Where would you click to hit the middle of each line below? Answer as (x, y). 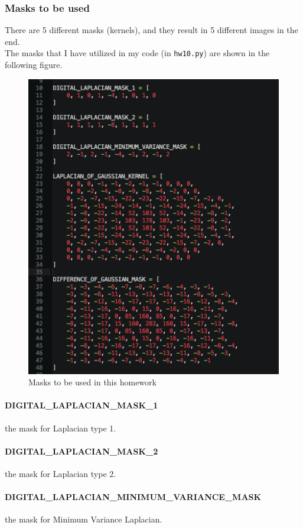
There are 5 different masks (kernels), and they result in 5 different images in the (151, 30)
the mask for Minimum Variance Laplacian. (84, 519)
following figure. (34, 65)
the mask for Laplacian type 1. (61, 428)
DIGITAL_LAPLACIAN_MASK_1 (82, 405)
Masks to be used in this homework (92, 382)
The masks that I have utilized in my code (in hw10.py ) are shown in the (137, 53)
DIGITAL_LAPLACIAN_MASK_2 (82, 451)
